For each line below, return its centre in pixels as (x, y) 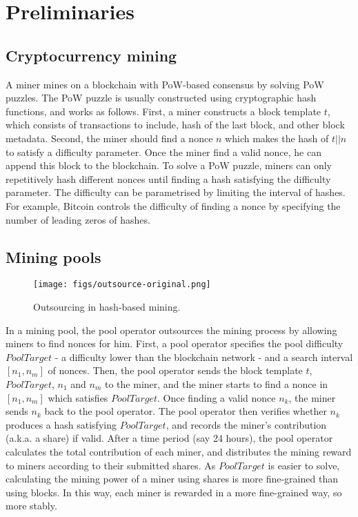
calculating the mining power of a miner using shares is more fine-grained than (172, 479)
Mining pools (53, 256)
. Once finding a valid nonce (217, 397)
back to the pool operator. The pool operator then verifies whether (186, 411)
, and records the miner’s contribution (246, 424)
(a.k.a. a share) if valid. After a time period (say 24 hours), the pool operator (169, 438)
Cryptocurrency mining (91, 55)
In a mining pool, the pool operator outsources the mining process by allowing (171, 330)
